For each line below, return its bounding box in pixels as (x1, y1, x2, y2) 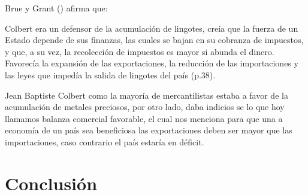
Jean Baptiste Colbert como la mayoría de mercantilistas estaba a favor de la (5, 89, 288, 101)
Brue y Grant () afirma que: (5, 2, 108, 14)
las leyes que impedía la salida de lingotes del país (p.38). (5, 68, 216, 81)
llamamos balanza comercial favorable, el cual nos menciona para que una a (5, 112, 283, 124)
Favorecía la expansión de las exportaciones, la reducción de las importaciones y (5, 57, 298, 69)
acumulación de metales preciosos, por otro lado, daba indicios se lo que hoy (5, 100, 285, 113)
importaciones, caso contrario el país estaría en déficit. (5, 135, 204, 148)
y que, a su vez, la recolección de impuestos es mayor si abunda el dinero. (5, 45, 274, 57)
